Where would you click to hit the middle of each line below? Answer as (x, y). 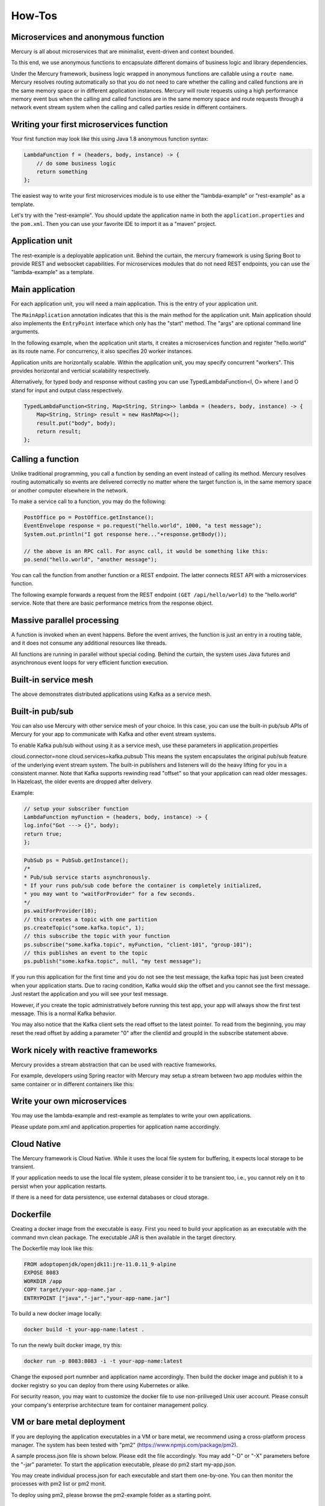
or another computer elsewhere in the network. (70, 490)
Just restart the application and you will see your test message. (90, 994)
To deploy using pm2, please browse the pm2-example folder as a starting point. (111, 1495)
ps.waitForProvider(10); (60, 911)
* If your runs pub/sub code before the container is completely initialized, (143, 885)
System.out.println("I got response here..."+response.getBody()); (125, 534)
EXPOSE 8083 (42, 1273)
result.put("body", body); (76, 423)
